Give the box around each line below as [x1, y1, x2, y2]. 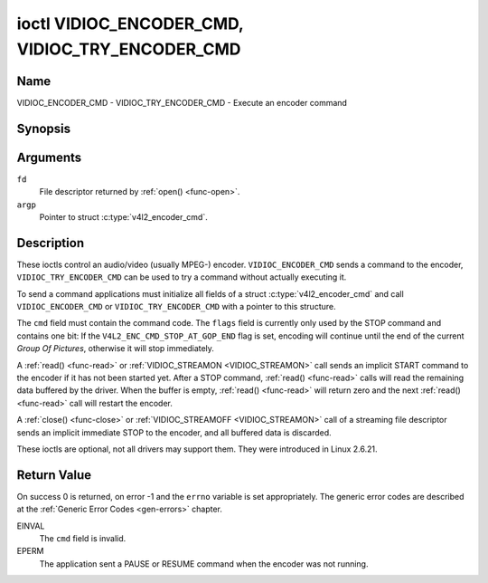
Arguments [16, 149, 82, 165]
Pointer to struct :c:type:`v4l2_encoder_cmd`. [39, 211, 208, 222]
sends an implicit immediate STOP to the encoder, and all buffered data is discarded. [16, 426, 332, 438]
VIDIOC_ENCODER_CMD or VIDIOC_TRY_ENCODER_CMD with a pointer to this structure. [16, 301, 336, 312]
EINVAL [16, 521, 45, 531]
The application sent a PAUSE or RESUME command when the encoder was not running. [39, 558, 369, 569]
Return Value [16, 467, 92, 483]
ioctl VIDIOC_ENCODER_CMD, [16, 14, 244, 33]
